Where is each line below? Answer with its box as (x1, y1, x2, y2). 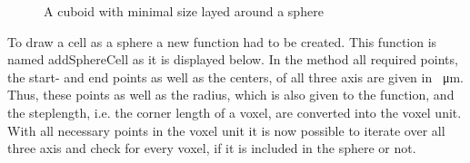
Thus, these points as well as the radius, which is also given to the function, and (7, 85, 455, 104)
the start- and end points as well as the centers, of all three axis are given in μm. (7, 67, 464, 86)
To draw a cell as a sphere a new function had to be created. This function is (7, 32, 437, 51)
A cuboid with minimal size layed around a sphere (44, 2, 324, 20)
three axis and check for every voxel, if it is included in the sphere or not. (7, 139, 416, 158)
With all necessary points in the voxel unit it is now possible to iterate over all (7, 120, 445, 139)
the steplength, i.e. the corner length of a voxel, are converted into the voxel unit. (7, 102, 462, 121)
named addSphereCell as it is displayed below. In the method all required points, (7, 50, 458, 69)
